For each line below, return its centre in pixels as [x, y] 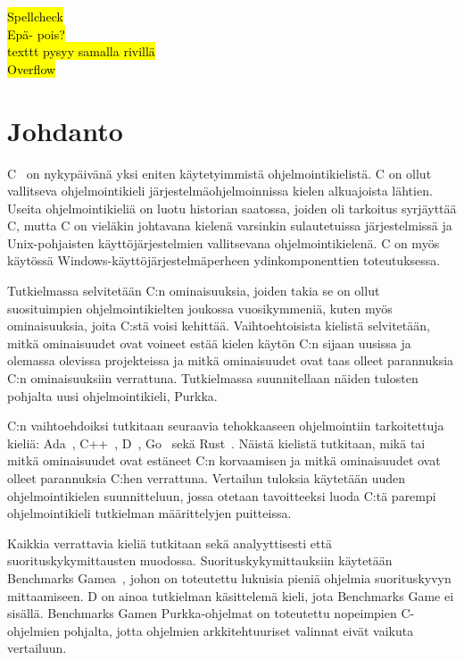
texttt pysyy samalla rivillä [81, 51]
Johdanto [65, 130]
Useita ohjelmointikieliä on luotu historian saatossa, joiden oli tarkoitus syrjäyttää [232, 208]
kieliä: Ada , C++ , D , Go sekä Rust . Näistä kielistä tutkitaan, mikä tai [216, 443]
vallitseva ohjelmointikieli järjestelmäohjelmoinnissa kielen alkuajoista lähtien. [220, 191]
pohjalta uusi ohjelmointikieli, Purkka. [112, 395]
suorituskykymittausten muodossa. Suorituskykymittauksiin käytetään [200, 560]
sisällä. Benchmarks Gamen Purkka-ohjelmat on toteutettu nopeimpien [202, 613]
